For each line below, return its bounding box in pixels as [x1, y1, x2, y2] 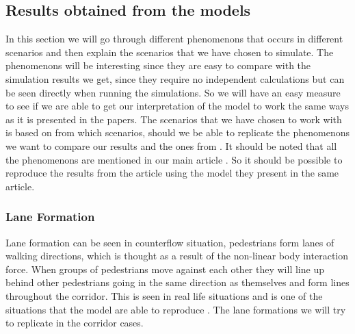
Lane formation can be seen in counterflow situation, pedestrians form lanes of [5, 235, 334, 249]
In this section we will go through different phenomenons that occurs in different [5, 31, 343, 46]
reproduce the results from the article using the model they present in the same [5, 166, 339, 180]
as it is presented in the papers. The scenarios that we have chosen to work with [5, 112, 342, 126]
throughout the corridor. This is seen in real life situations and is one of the [5, 288, 323, 303]
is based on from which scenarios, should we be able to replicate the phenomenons [5, 125, 350, 140]
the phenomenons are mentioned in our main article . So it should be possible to [5, 152, 343, 166]
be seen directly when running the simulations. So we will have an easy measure [5, 85, 341, 99]
